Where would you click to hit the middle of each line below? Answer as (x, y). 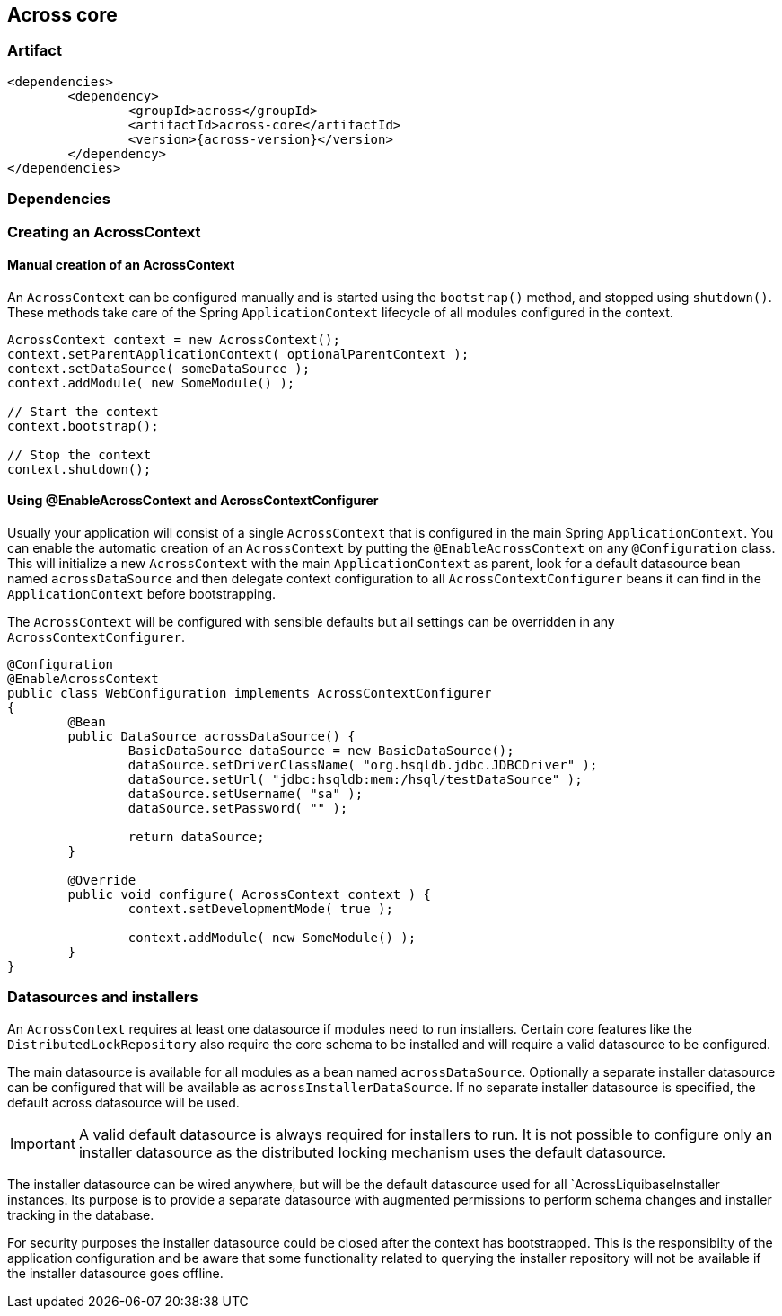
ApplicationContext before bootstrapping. (142, 593)
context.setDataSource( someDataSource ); (159, 368)
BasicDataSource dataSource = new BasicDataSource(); (321, 750)
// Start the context (83, 411)
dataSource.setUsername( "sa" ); (246, 793)
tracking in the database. (81, 1214)
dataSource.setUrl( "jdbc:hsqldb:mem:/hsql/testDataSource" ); (355, 779)
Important (43, 1143)
